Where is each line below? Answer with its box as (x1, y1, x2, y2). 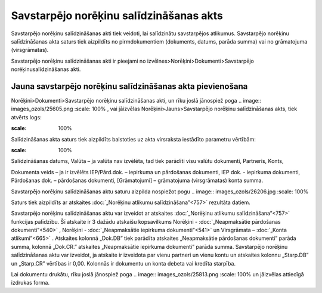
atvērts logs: (11, 113, 42, 121)
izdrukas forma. (11, 279, 50, 286)
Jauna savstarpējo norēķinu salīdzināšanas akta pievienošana (11, 81, 248, 91)
